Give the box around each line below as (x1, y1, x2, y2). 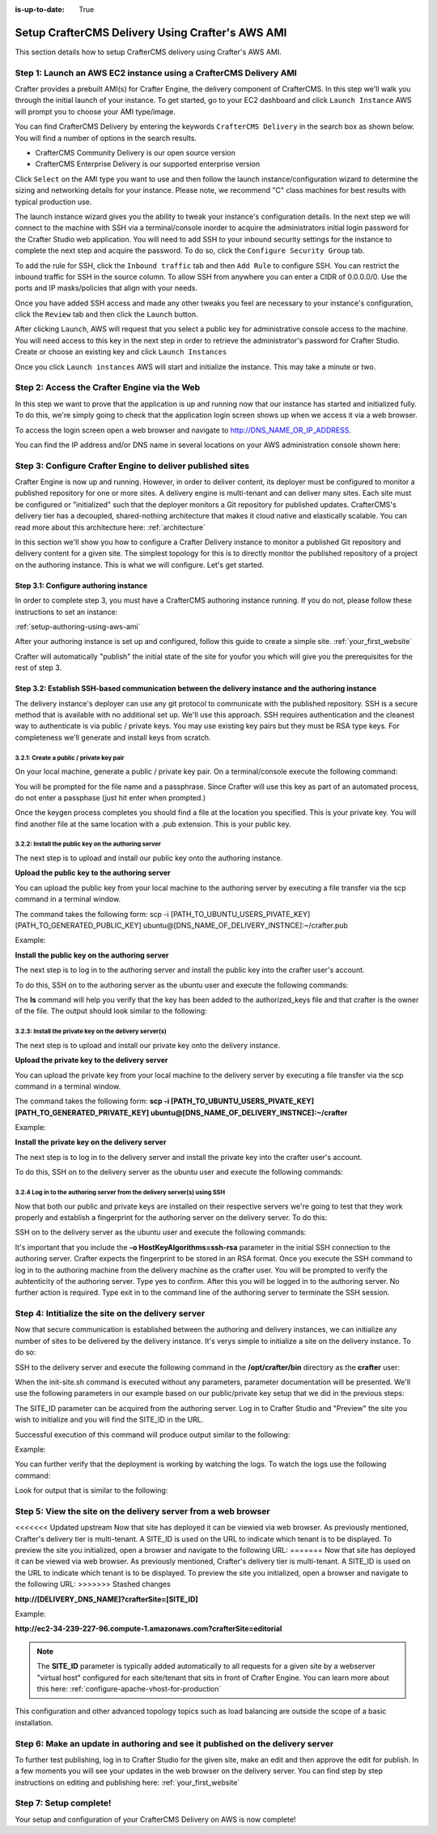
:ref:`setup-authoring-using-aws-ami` (15, 622, 141, 631)
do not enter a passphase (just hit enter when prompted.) (15, 792, 206, 802)
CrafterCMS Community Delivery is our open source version (35, 148, 236, 157)
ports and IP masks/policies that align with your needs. (15, 284, 198, 293)
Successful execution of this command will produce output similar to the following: (15, 1430, 291, 1439)
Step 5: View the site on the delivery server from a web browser (15, 1505, 270, 1516)
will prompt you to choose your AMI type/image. (15, 106, 176, 117)
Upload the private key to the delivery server (15, 1056, 169, 1065)
